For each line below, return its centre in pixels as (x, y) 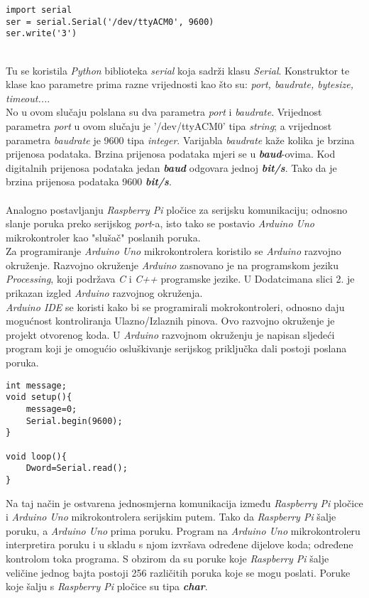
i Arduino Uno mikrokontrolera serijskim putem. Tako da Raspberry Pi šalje (171, 517)
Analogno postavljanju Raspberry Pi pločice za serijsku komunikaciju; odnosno (177, 209)
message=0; (51, 409)
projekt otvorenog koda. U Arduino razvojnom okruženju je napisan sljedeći (170, 334)
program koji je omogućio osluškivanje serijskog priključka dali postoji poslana (176, 348)
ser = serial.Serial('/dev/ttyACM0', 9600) (110, 22)
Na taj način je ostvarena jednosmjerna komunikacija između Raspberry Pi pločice (184, 502)
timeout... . (28, 98)
